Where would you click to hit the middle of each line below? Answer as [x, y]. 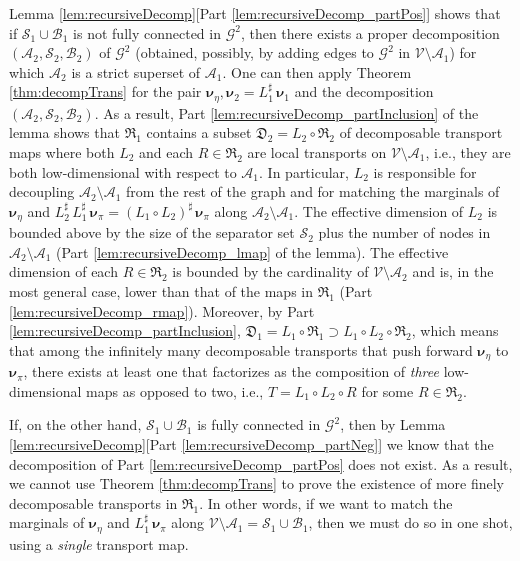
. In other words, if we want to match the [326, 502]
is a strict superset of [136, 71]
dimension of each [63, 271]
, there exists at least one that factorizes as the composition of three [231, 371]
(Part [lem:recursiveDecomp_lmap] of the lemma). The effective [252, 251]
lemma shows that [64, 132]
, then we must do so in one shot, [410, 522]
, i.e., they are [468, 152]
